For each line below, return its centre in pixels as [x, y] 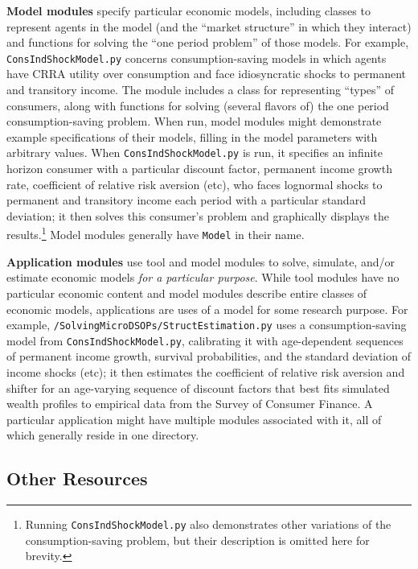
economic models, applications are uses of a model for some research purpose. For [207, 309]
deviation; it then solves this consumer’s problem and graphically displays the [198, 215]
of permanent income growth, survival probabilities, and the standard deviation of [209, 356]
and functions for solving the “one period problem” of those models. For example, [208, 42]
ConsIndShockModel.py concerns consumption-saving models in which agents [197, 58]
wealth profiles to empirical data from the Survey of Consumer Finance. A [190, 404]
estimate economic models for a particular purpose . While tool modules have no [203, 277]
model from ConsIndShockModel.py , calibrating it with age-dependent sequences [205, 340]
